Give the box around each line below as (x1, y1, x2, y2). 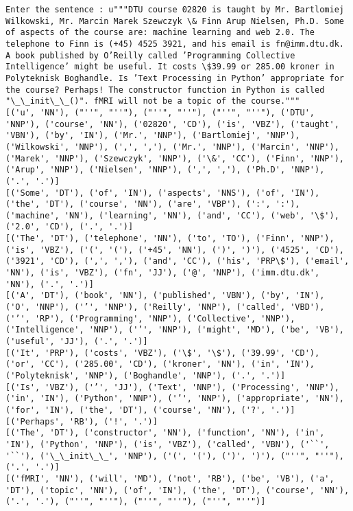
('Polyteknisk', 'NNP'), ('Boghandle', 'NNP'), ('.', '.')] (5, 371, 286, 381)
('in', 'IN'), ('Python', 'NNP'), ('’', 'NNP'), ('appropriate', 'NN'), (5, 394, 344, 404)
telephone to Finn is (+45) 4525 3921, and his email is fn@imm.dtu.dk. (5, 38, 344, 49)
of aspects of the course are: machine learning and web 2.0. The (5, 27, 315, 38)
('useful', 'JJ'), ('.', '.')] (5, 337, 148, 347)
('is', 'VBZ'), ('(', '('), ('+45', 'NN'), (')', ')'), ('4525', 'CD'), (5, 245, 344, 255)
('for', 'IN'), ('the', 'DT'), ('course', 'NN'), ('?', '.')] (5, 405, 295, 415)
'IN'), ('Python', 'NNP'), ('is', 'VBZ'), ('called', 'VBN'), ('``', (5, 439, 330, 449)
